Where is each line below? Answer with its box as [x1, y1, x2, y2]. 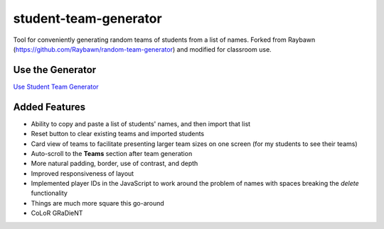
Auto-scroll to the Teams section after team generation [31, 149, 193, 157]
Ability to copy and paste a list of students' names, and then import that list [31, 119, 251, 128]
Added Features [13, 101, 86, 113]
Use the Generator [13, 64, 97, 76]
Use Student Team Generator [13, 82, 99, 91]
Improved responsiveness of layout [31, 169, 134, 177]
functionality [31, 189, 68, 198]
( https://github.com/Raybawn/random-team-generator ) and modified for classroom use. [13, 45, 272, 53]
